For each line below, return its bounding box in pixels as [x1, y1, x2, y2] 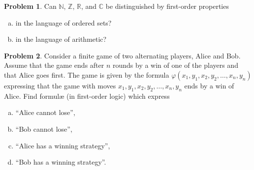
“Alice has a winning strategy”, [15, 140, 110, 150]
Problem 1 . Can [4, 1, 57, 11]
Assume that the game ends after [4, 60, 104, 70]
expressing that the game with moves [4, 80, 116, 90]
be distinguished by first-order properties [105, 1, 229, 11]
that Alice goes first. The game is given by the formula [4, 69, 169, 80]
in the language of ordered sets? [15, 17, 112, 28]
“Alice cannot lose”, [15, 107, 75, 117]
